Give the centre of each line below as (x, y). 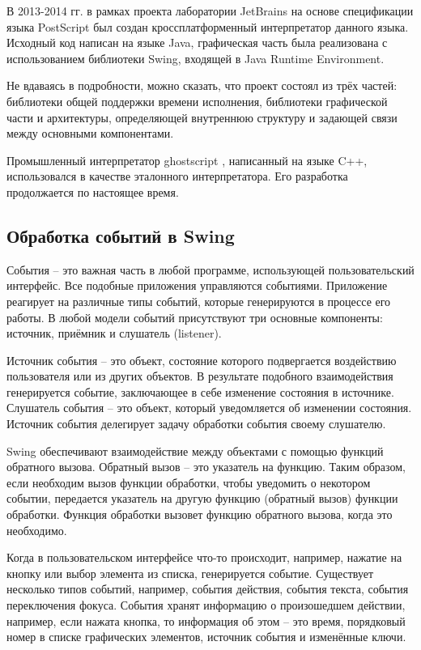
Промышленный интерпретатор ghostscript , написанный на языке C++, (187, 160)
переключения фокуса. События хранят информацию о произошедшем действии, (206, 605)
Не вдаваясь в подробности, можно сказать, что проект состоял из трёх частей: (202, 85)
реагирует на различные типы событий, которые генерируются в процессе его (199, 301)
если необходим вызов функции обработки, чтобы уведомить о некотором (189, 482)
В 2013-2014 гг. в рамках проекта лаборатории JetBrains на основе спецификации (210, 11)
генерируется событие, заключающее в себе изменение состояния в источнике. (200, 391)
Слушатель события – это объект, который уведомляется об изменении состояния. (209, 408)
